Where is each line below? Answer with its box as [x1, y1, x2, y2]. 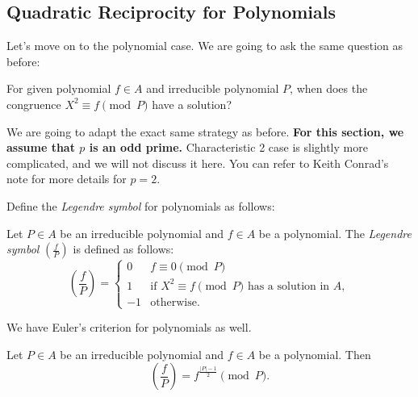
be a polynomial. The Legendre [258, 224, 412, 241]
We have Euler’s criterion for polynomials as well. [6, 319, 252, 336]
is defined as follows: [73, 240, 174, 257]
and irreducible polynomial [146, 80, 279, 97]
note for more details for [6, 170, 127, 187]
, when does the [290, 80, 368, 97]
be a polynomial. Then [258, 345, 371, 362]
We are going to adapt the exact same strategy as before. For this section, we [6, 123, 404, 140]
